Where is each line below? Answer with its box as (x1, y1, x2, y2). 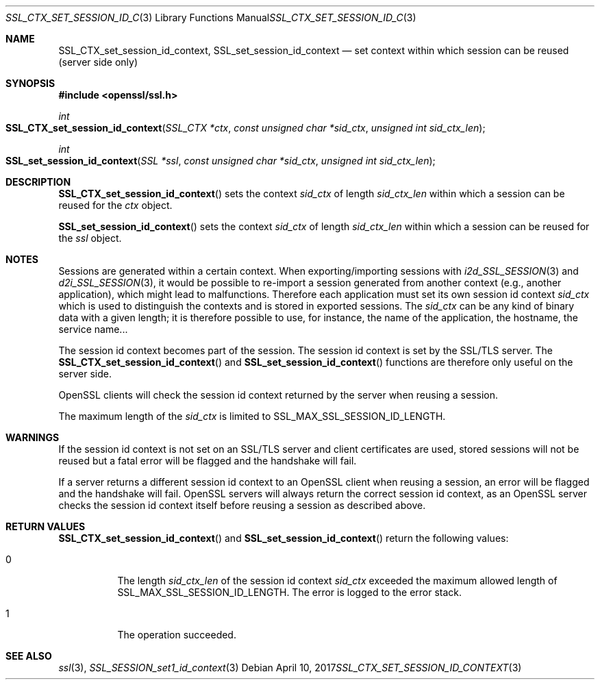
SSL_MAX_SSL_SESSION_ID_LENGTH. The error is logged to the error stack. (117, 586, 462, 598)
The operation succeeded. (117, 629, 236, 640)
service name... (58, 323, 128, 335)
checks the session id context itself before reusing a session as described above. (58, 499, 426, 511)
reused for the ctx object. (58, 199, 173, 211)
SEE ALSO (5, 650, 52, 662)
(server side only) (58, 56, 138, 68)
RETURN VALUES (5, 521, 86, 532)
